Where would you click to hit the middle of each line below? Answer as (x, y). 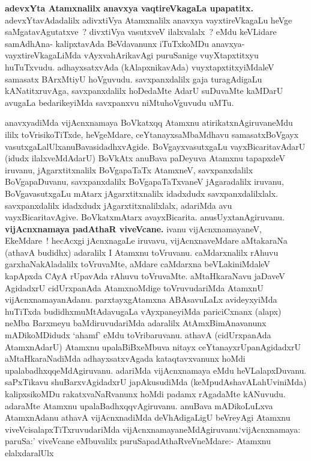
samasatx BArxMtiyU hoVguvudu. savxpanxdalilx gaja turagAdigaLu (134, 79)
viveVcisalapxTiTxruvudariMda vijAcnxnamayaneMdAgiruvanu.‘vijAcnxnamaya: (153, 429)
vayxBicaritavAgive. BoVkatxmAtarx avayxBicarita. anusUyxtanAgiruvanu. (145, 217)
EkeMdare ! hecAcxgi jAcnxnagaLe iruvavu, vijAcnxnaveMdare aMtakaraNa (146, 240)
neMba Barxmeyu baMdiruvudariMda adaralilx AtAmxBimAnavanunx (136, 323)
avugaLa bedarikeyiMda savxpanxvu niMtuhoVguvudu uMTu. (119, 102)
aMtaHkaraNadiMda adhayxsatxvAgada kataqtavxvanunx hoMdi (125, 358)
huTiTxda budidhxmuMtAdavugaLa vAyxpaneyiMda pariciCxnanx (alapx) (143, 311)
